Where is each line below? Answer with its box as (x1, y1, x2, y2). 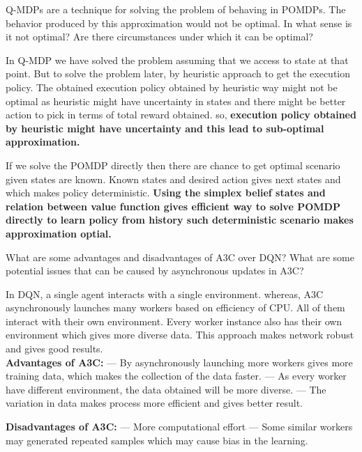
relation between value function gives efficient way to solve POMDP (6, 198, 340, 213)
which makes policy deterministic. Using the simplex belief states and (6, 185, 326, 200)
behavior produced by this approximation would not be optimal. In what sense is (6, 15, 352, 30)
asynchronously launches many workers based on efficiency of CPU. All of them (6, 300, 345, 315)
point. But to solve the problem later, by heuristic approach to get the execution (6, 66, 351, 81)
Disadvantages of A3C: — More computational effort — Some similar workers (6, 419, 353, 434)
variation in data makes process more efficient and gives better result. (6, 396, 303, 410)
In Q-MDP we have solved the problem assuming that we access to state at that (6, 52, 349, 67)
